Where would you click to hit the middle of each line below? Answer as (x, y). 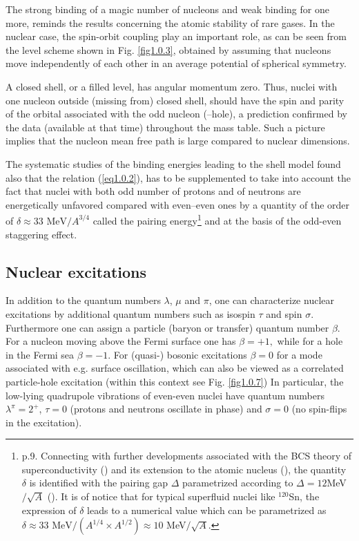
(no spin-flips (319, 409)
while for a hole (310, 341)
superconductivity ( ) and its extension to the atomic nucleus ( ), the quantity (184, 469)
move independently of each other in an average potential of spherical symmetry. (176, 63)
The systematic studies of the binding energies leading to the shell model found (173, 163)
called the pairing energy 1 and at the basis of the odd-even (217, 219)
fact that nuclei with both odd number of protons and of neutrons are (153, 191)
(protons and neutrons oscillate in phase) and (166, 409)
